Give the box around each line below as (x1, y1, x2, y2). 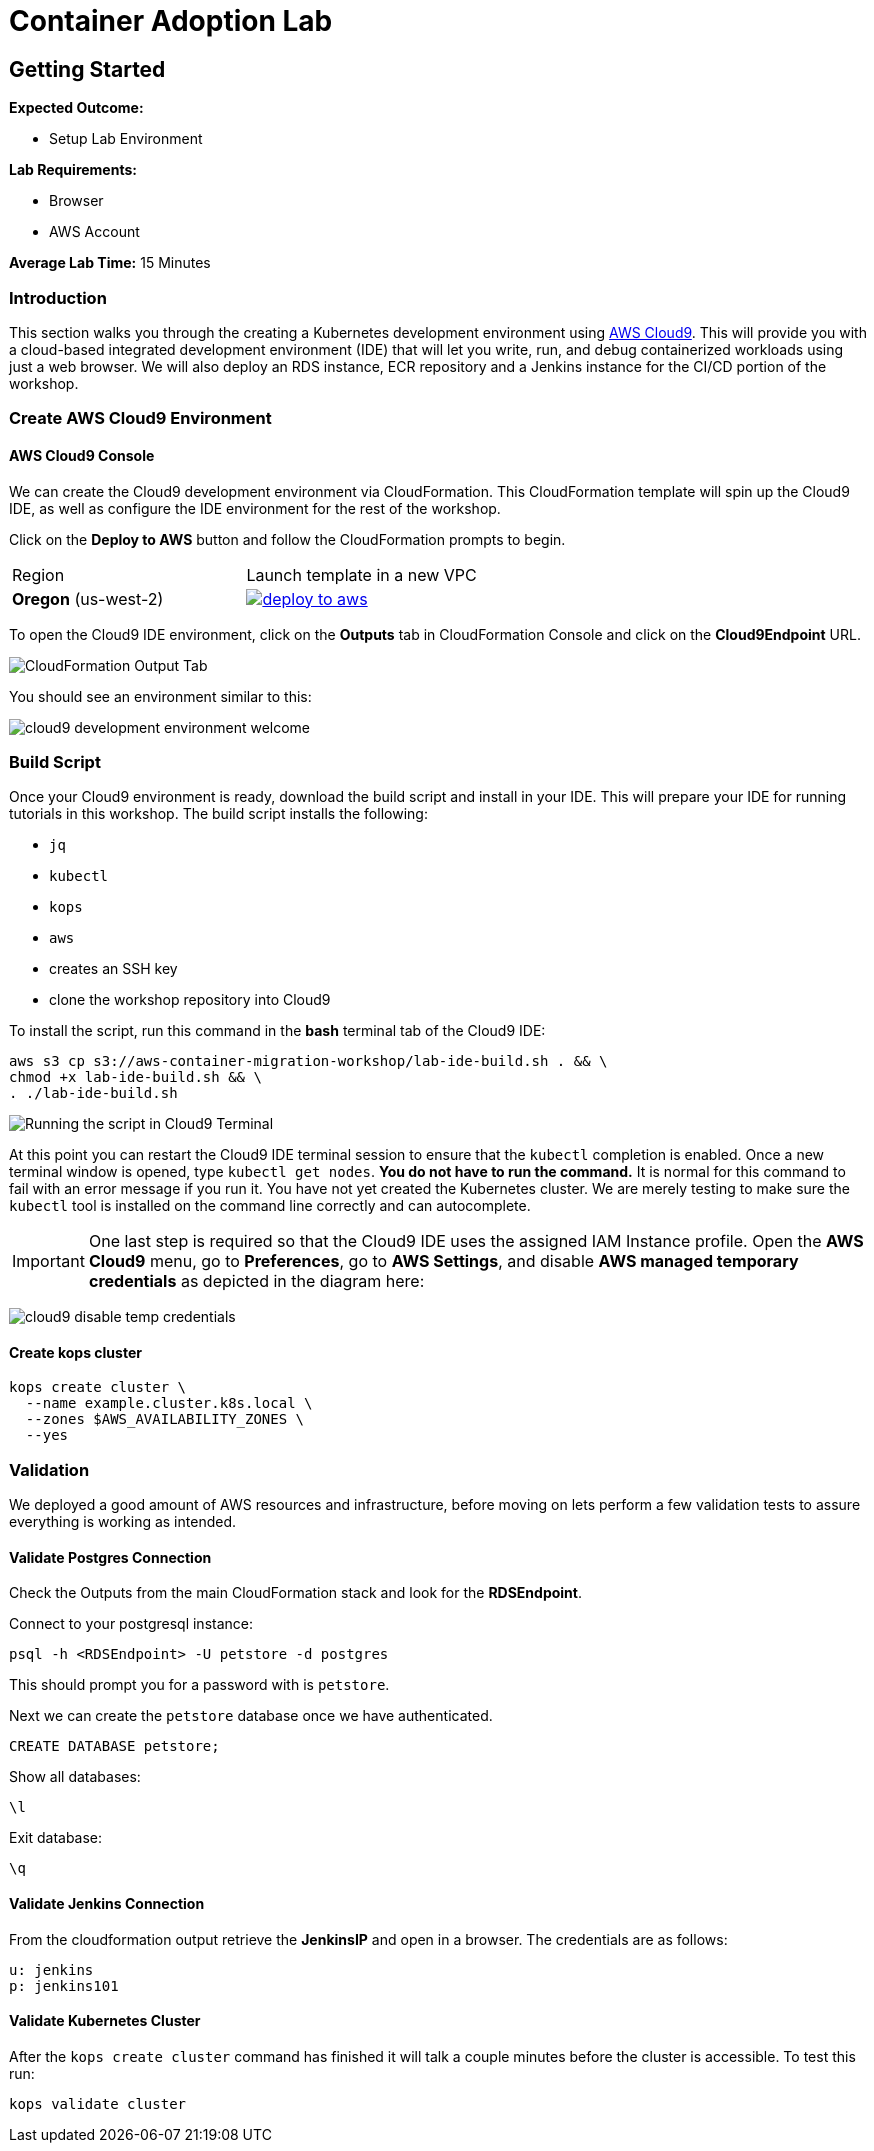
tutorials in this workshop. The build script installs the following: (9, 805, 428, 823)
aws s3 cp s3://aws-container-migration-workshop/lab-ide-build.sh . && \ (9, 1053, 608, 1070)
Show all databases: (9, 1768, 141, 1786)
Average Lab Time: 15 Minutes (9, 254, 211, 272)
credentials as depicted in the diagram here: (88, 1271, 425, 1292)
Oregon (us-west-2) (12, 588, 164, 609)
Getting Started (9, 56, 166, 82)
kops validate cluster (9, 2095, 187, 2112)
